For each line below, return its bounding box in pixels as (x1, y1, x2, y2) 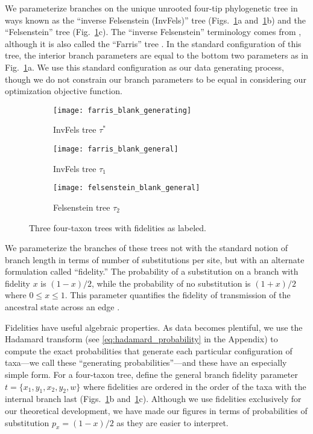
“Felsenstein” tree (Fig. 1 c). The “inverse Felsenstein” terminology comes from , (5, 25, 302, 38)
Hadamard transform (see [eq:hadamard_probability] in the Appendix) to (5, 333, 278, 345)
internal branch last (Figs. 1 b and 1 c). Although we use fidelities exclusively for (5, 392, 302, 405)
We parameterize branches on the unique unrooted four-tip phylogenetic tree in (5, 2, 298, 14)
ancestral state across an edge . (5, 301, 120, 313)
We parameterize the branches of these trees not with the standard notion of (5, 241, 288, 254)
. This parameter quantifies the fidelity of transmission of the (65, 289, 291, 301)
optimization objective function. (5, 85, 122, 97)
